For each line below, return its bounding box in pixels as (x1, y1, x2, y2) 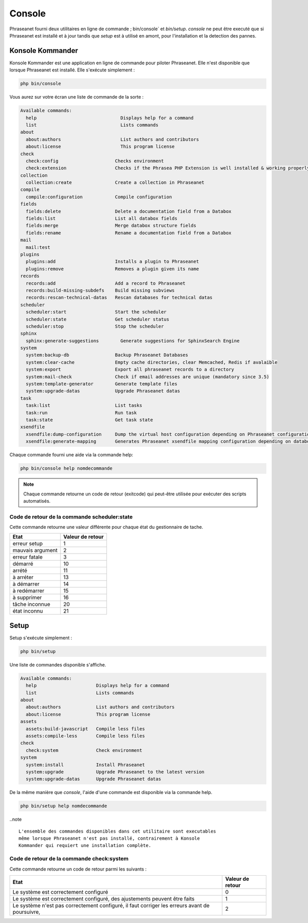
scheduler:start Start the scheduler (26, 309, 167, 315)
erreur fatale (12, 553, 43, 561)
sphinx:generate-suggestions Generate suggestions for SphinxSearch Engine (26, 338, 240, 344)
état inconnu (12, 607, 43, 615)
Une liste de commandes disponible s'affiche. (9, 661, 106, 668)
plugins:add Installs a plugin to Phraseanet (26, 259, 199, 265)
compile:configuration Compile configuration (26, 194, 172, 200)
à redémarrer (12, 587, 45, 595)
